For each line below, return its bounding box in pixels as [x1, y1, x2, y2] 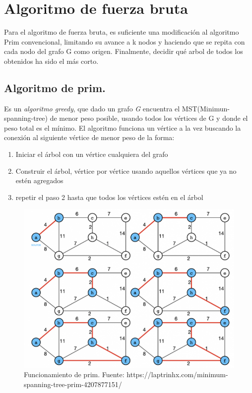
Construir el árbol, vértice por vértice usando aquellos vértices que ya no [15, 165, 237, 176]
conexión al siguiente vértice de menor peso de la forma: [4, 132, 175, 143]
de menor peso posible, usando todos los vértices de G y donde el [50, 113, 248, 123]
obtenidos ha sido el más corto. [4, 55, 99, 66]
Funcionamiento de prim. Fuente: [24, 369, 125, 380]
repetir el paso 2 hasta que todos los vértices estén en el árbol [15, 192, 203, 202]
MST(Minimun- [182, 103, 230, 113]
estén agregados [15, 175, 63, 186]
